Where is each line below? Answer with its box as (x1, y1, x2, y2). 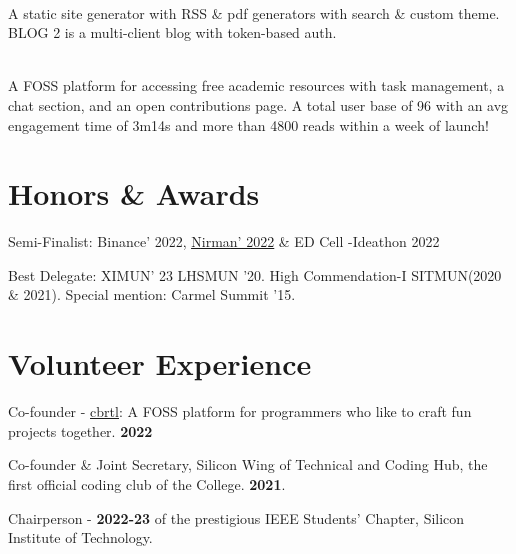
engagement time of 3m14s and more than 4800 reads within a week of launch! (8, 114, 489, 135)
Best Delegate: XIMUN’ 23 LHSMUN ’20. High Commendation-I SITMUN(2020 (8, 264, 502, 285)
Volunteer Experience (8, 343, 312, 384)
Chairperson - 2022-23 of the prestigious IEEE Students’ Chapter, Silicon (8, 507, 465, 528)
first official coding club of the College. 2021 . (8, 473, 286, 494)
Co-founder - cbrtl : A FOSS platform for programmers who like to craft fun (8, 401, 472, 422)
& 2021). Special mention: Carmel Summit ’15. (8, 284, 296, 305)
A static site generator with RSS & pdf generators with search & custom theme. (8, 2, 500, 23)
